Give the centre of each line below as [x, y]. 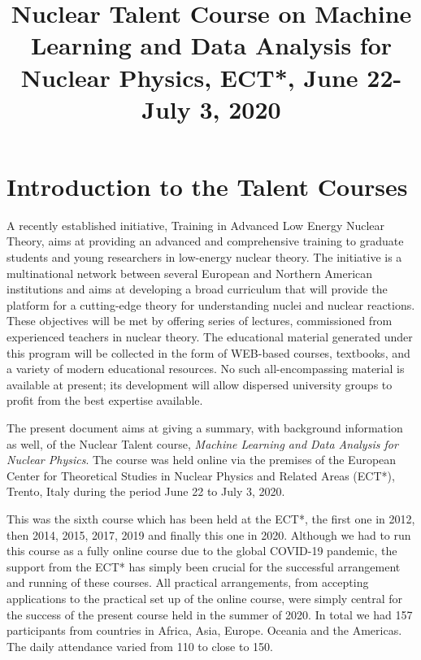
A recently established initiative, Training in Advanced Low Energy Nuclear [196, 225]
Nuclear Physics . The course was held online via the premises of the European [202, 460]
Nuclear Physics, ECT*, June [189, 77]
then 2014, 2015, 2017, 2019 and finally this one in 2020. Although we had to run [209, 534]
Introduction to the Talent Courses [207, 186]
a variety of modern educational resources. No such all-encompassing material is [206, 369]
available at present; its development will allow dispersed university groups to [200, 384]
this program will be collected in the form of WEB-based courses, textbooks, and [208, 352]
